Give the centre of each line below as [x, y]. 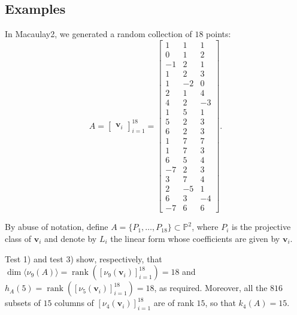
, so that [220, 303]
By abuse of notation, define [57, 227]
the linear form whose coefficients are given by [195, 238]
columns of [74, 303]
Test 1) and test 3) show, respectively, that [84, 258]
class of [18, 238]
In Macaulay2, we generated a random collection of [99, 34]
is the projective [261, 227]
